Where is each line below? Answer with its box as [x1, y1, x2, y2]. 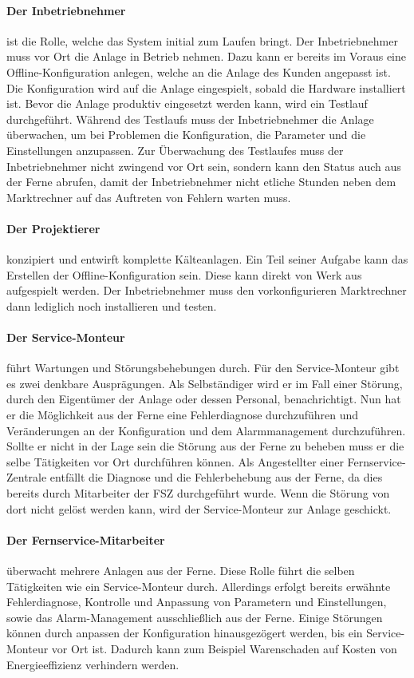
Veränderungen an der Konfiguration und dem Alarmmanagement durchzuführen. [6, 422, 406, 438]
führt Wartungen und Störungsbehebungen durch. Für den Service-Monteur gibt [6, 359, 400, 376]
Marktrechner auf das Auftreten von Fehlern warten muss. [6, 188, 291, 205]
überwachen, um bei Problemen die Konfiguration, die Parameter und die [6, 126, 366, 143]
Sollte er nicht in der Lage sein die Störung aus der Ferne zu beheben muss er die [6, 438, 404, 454]
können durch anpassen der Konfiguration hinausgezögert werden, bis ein [6, 624, 363, 641]
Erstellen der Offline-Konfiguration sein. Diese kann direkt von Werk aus [6, 266, 362, 283]
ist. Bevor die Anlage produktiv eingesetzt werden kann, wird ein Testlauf [6, 95, 368, 112]
